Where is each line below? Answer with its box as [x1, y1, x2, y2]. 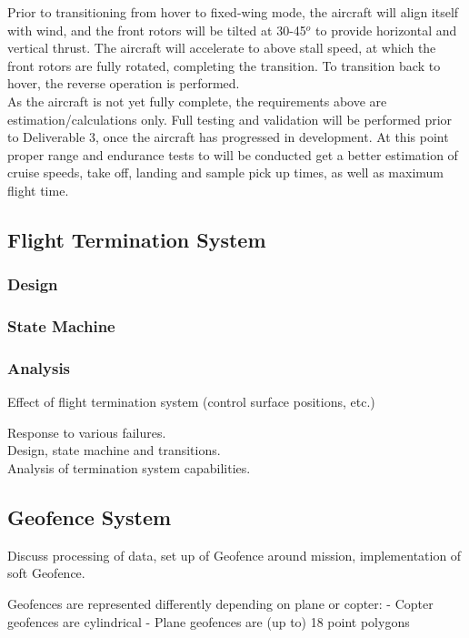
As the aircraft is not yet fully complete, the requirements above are [7, 91, 387, 110]
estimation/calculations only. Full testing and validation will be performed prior [7, 109, 453, 128]
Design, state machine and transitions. [7, 441, 221, 460]
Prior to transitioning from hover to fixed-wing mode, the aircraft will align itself [7, 3, 459, 21]
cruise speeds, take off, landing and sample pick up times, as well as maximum [7, 163, 444, 182]
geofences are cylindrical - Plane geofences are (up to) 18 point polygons [7, 612, 410, 631]
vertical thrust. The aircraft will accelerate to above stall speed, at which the [7, 38, 436, 57]
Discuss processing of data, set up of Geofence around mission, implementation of [7, 545, 462, 564]
